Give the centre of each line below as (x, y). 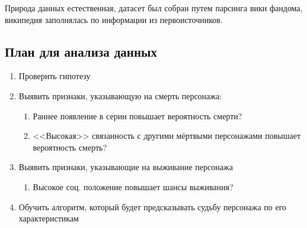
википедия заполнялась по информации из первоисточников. (114, 19)
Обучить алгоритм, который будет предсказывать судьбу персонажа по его (153, 206)
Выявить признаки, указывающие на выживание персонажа (126, 167)
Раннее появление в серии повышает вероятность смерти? (137, 115)
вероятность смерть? (70, 147)
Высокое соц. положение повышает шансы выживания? (133, 186)
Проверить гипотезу (55, 76)
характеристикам (49, 218)
